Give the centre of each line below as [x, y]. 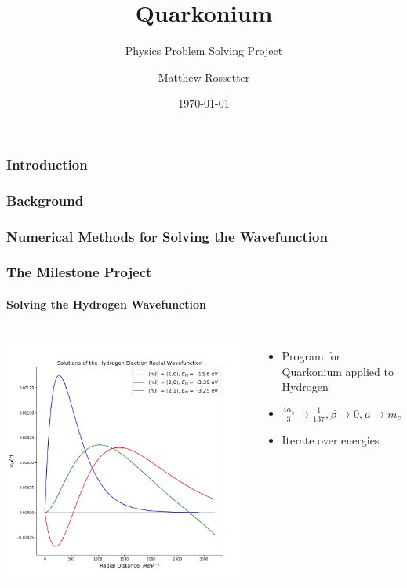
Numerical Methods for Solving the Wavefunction [167, 236]
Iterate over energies [331, 439]
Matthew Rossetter [204, 77]
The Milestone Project [79, 272]
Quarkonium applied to [338, 371]
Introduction [47, 164]
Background [45, 200]
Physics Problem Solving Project [204, 51]
